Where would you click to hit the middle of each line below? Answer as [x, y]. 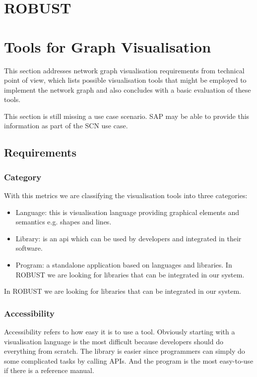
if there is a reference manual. [49, 370]
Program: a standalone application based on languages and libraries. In [124, 265]
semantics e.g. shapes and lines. [64, 222]
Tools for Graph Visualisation [108, 46]
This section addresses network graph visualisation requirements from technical [124, 70]
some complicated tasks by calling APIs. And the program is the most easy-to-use [129, 360]
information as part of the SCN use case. [66, 126]
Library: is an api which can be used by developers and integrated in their [128, 238]
